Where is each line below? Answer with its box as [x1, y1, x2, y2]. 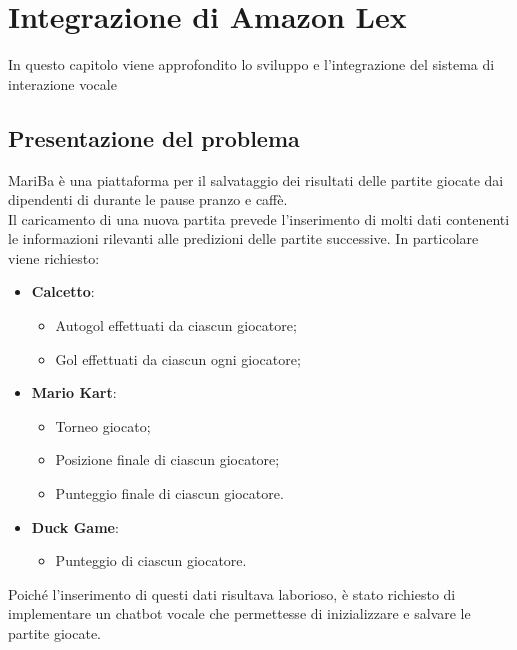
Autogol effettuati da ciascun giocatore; [55, 315, 297, 336]
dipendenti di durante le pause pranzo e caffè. [8, 189, 288, 210]
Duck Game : [31, 516, 119, 537]
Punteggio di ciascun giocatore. [55, 550, 247, 571]
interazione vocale [8, 73, 117, 94]
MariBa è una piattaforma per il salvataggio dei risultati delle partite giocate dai [8, 169, 504, 190]
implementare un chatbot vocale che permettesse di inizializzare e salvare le [8, 603, 471, 624]
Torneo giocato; [55, 415, 151, 436]
